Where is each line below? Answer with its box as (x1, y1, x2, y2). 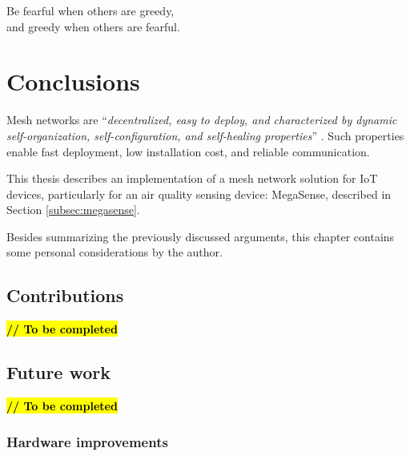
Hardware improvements (6, 431, 168, 451)
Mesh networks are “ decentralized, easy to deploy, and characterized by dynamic (6, 111, 397, 128)
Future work (6, 360, 111, 385)
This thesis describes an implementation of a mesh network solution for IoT (6, 170, 378, 187)
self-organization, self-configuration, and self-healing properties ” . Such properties (6, 127, 404, 143)
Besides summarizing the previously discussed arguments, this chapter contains (6, 228, 395, 244)
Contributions (6, 283, 124, 308)
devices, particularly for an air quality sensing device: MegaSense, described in (6, 185, 392, 202)
